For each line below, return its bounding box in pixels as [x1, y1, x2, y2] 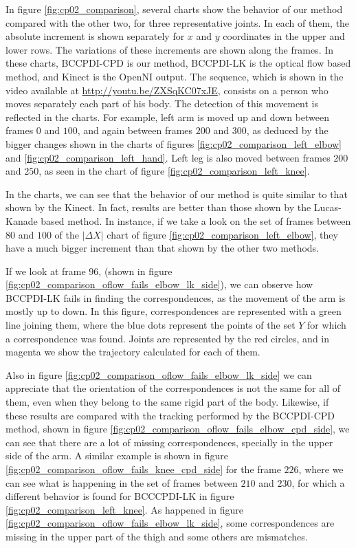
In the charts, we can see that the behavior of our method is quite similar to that [5, 186, 348, 201]
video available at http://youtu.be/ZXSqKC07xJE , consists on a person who [5, 83, 329, 97]
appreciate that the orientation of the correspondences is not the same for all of [5, 381, 340, 395]
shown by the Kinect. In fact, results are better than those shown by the [5, 200, 311, 215]
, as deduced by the [246, 123, 329, 138]
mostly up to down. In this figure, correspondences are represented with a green [5, 304, 342, 318]
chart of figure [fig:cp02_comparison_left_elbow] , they [107, 227, 338, 241]
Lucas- [313, 200, 342, 215]
